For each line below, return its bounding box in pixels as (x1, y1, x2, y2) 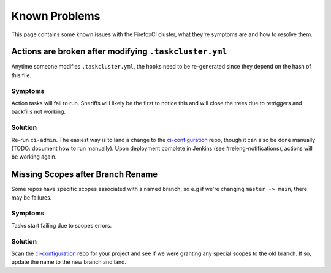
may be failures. (11, 193, 52, 201)
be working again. (11, 153, 57, 160)
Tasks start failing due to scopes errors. (11, 222, 112, 229)
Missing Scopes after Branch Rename (11, 169, 158, 180)
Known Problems (11, 9, 101, 23)
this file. (11, 71, 32, 79)
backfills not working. (11, 108, 66, 116)
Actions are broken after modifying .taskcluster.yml (11, 47, 227, 57)
